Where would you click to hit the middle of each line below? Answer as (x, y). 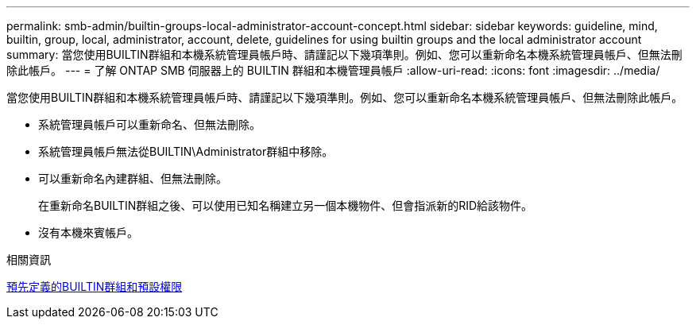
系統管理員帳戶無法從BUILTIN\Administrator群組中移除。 (186, 151)
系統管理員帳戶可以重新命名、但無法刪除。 (149, 124)
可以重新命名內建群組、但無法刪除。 (133, 178)
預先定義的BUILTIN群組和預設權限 (95, 286)
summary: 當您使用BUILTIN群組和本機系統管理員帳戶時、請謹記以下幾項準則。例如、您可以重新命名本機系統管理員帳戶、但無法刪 (344, 54)
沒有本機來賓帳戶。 (88, 232)
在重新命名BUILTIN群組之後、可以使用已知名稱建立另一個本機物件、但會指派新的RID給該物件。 (286, 205)
